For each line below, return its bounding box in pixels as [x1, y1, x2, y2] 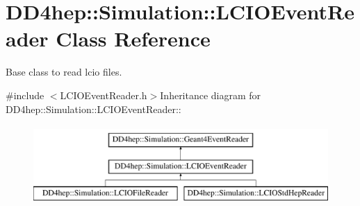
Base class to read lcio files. [6, 65, 122, 79]
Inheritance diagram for [160, 87, 261, 102]
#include [6, 87, 44, 102]
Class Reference [56, 24, 211, 53]
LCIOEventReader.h [60, 87, 147, 102]
